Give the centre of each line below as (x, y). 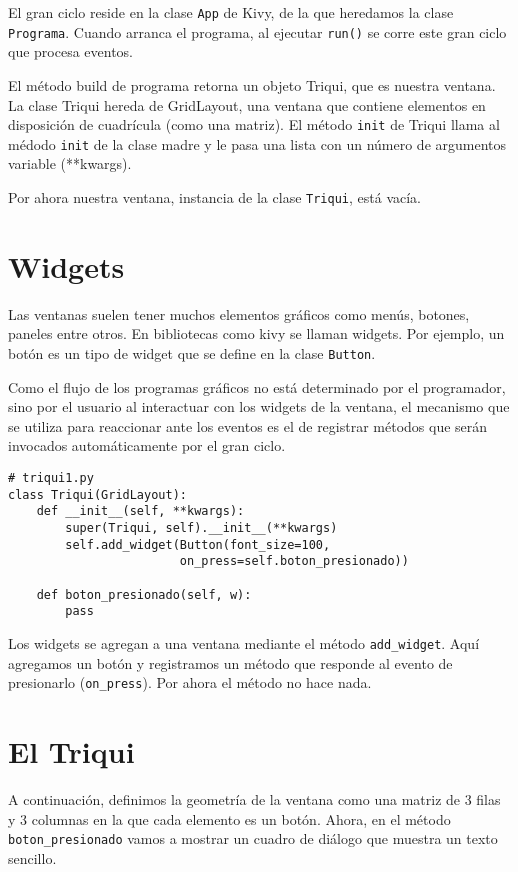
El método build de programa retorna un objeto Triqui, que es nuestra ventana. (252, 84)
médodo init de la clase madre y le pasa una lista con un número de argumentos (257, 143)
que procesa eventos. (71, 51)
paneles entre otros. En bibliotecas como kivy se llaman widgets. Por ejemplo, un (256, 333)
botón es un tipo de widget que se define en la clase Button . (192, 352)
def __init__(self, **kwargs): (140, 511)
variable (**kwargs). (70, 163)
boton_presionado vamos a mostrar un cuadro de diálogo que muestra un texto (253, 838)
